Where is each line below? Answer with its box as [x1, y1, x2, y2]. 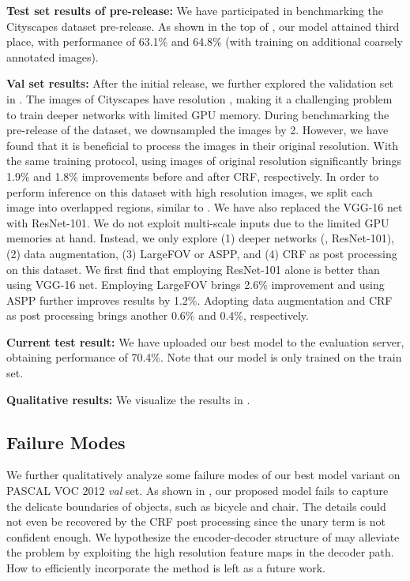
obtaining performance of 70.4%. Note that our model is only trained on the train [6, 349, 402, 365]
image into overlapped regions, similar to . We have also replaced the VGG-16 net [6, 199, 403, 216]
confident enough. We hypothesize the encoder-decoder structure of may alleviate [6, 528, 400, 545]
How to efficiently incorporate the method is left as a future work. [6, 560, 325, 576]
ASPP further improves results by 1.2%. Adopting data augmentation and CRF [6, 291, 393, 308]
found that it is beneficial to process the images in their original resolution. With [6, 137, 399, 153]
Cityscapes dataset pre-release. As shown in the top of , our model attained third [6, 17, 400, 34]
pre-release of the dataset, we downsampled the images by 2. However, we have [6, 122, 389, 138]
